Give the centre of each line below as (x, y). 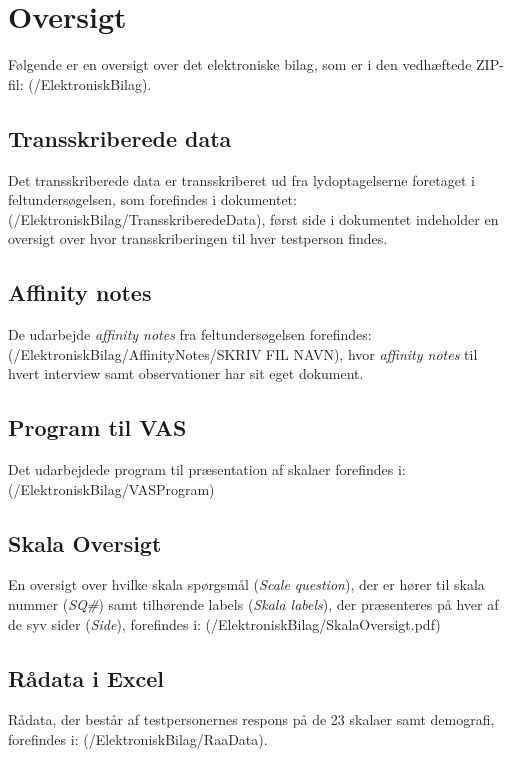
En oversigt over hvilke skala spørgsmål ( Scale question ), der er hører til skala (246, 584)
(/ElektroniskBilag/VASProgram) (111, 488)
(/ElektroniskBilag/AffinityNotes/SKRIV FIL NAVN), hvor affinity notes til (243, 353)
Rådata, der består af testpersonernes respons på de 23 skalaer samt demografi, (251, 719)
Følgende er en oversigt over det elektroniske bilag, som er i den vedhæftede (240, 64)
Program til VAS (97, 427)
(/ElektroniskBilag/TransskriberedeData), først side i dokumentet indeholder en (253, 218)
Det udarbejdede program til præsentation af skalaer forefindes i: (207, 469)
